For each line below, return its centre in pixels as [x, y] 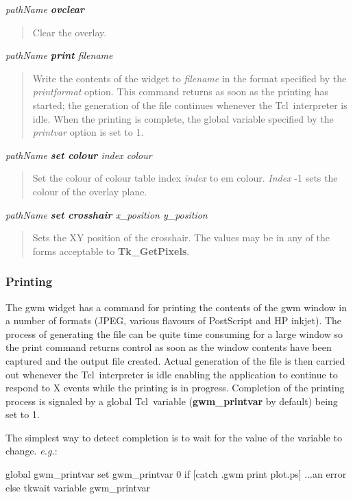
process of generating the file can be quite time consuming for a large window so [174, 333]
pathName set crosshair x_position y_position [107, 214]
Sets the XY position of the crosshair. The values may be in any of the [181, 238]
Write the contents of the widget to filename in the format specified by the [190, 78]
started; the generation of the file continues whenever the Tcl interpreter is [190, 105]
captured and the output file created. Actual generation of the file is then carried [175, 360]
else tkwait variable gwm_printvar [78, 487]
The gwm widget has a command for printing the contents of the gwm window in [176, 307]
